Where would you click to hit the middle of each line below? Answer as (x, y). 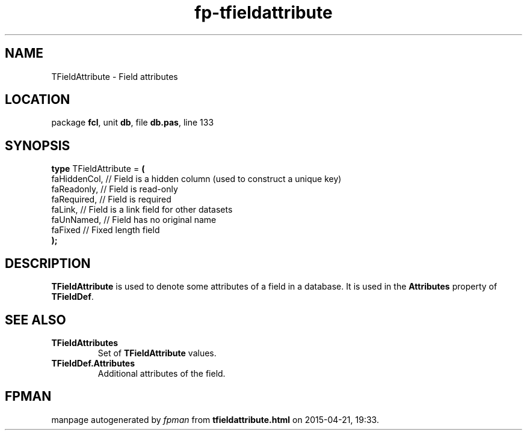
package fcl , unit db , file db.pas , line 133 (133, 123)
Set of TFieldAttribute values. (157, 353)
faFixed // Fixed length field (106, 230)
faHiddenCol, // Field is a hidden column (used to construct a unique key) (196, 179)
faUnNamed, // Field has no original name (134, 220)
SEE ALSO (35, 320)
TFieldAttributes (85, 342)
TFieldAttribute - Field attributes (115, 76)
